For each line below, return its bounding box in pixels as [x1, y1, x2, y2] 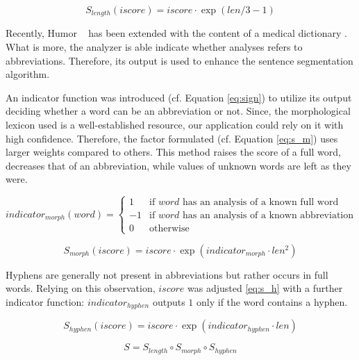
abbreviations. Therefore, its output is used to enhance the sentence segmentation [6, 53, 353, 67]
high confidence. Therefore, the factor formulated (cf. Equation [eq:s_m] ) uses [6, 131, 338, 145]
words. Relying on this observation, [6, 281, 156, 295]
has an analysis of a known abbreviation [183, 211, 354, 221]
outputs [152, 294, 185, 309]
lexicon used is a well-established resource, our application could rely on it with [6, 117, 344, 132]
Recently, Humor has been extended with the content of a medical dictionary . [6, 26, 347, 40]
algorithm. [6, 67, 50, 81]
